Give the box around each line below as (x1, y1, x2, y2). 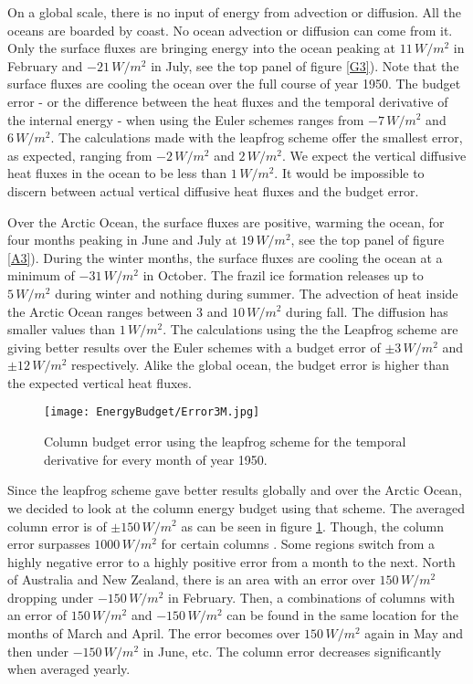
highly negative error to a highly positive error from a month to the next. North (7, 552, 456, 571)
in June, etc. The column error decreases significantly (142, 641, 442, 660)
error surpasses (7, 534, 90, 553)
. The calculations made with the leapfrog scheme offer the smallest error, (50, 128, 463, 147)
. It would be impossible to (274, 163, 425, 183)
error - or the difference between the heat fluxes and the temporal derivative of (7, 91, 448, 110)
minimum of (7, 266, 75, 285)
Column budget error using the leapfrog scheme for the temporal (44, 432, 406, 451)
